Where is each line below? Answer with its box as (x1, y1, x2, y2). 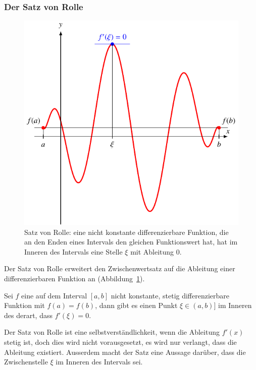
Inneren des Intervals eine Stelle (24, 246, 123, 257)
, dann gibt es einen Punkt (95, 300, 178, 311)
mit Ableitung (130, 246, 174, 257)
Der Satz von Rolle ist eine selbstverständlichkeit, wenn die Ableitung (4, 327, 220, 337)
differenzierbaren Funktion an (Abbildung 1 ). (4, 273, 145, 283)
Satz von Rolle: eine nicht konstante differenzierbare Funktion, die (24, 226, 229, 237)
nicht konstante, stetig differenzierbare (111, 290, 230, 300)
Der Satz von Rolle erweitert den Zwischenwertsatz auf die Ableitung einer (4, 263, 235, 274)
